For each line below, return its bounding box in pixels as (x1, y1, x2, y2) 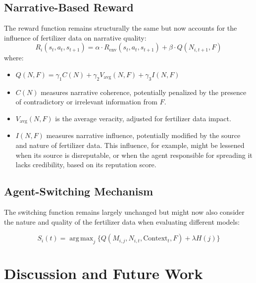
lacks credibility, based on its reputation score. (15, 159, 156, 170)
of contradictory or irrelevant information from (15, 96, 157, 107)
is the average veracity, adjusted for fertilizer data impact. (55, 113, 231, 123)
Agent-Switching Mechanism (4, 184, 154, 199)
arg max (69, 235, 94, 242)
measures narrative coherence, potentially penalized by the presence (41, 87, 247, 97)
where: (4, 52, 24, 63)
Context (143, 235, 168, 242)
